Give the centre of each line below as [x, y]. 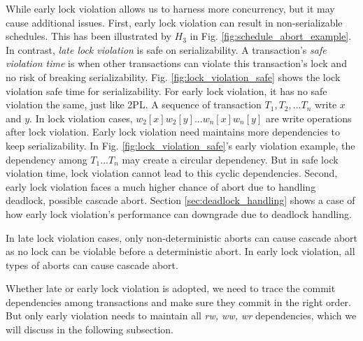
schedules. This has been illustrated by [88, 36]
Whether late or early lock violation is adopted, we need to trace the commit [171, 288]
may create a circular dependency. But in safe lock [230, 159]
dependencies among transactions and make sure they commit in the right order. [178, 302]
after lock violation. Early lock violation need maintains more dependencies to [173, 132]
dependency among [47, 159]
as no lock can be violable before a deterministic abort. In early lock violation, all [180, 251]
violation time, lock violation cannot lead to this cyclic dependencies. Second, [172, 173]
